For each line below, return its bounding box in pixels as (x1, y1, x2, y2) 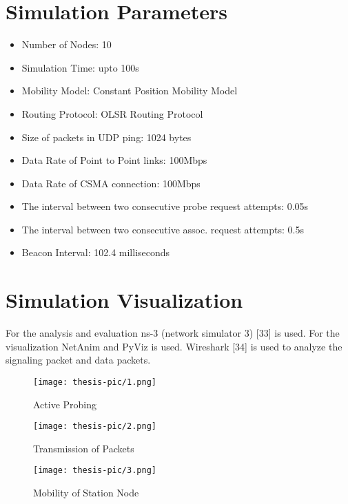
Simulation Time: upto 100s (21, 60, 139, 74)
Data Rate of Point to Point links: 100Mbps (21, 153, 207, 167)
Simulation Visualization (6, 286, 243, 314)
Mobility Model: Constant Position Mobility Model (21, 83, 238, 98)
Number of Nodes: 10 (21, 37, 112, 52)
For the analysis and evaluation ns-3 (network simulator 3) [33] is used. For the (6, 326, 340, 340)
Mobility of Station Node (33, 485, 139, 500)
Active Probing (33, 397, 97, 411)
